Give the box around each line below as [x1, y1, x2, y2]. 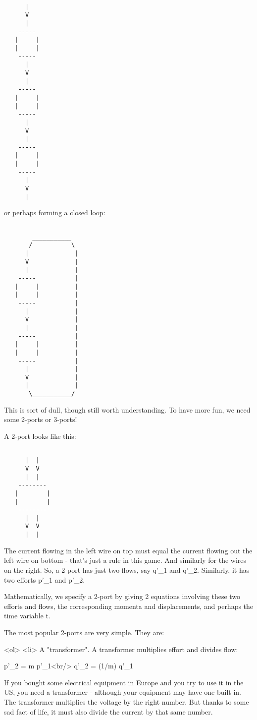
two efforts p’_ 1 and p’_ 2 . [4, 574, 85, 585]
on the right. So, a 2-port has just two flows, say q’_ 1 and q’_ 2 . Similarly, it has [4, 564, 250, 575]
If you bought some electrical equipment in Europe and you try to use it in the [4, 677, 244, 687]
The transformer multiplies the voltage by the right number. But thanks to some [4, 696, 249, 707]
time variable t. [4, 610, 51, 621]
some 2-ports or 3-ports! [4, 414, 77, 424]
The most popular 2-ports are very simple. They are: [4, 627, 164, 637]
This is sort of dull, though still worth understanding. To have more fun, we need [4, 404, 251, 415]
